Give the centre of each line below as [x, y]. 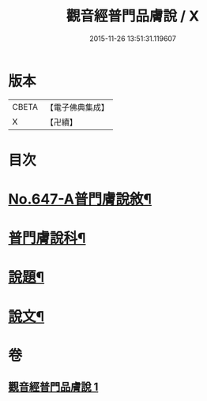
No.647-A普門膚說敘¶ [80, 199]
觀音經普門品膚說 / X [133, 16]
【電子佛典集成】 [77, 107]
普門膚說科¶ [47, 238]
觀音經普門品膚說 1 [53, 387]
